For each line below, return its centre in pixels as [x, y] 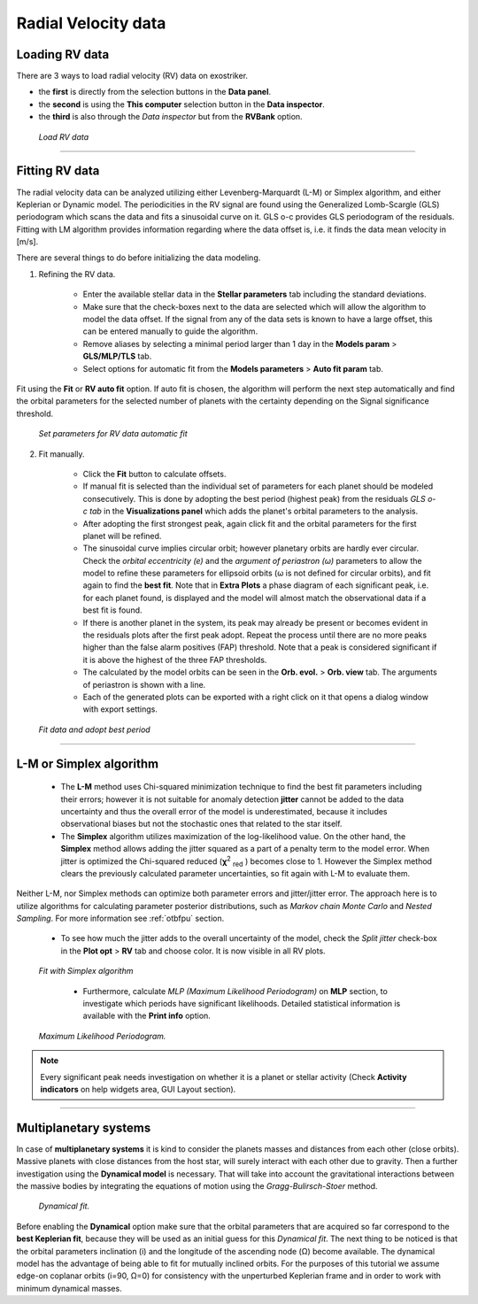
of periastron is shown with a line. [144, 684]
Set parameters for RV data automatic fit [113, 434]
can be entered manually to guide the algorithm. [170, 331]
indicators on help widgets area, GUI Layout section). [138, 1089]
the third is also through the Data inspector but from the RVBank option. [170, 117]
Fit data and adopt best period [94, 729]
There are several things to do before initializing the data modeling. [139, 258]
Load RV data [64, 136]
